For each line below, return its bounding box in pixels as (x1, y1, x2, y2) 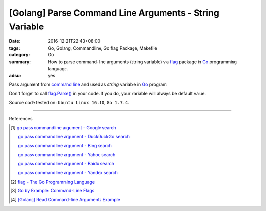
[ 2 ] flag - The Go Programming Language (10, 179, 95, 185)
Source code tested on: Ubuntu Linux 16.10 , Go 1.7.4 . (9, 100, 129, 105)
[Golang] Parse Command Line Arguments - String (9, 7, 219, 18)
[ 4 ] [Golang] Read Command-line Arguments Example (10, 197, 121, 203)
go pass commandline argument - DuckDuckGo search (18, 133, 130, 139)
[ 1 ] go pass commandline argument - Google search (10, 125, 116, 131)
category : (9, 52, 30, 58)
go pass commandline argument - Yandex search (18, 170, 118, 176)
